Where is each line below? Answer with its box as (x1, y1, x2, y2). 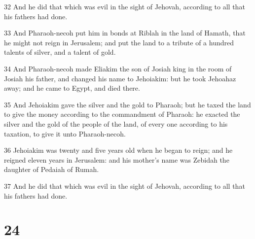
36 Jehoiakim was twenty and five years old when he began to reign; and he (4, 145, 233, 155)
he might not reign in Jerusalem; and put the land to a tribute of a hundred (4, 37, 234, 47)
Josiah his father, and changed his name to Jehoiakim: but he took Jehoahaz (4, 73, 236, 83)
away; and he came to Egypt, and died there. (4, 83, 140, 93)
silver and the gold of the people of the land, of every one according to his (4, 118, 228, 129)
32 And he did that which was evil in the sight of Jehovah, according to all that (4, 1, 245, 11)
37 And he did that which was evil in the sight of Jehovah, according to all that (4, 180, 245, 191)
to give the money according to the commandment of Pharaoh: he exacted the (4, 109, 240, 119)
